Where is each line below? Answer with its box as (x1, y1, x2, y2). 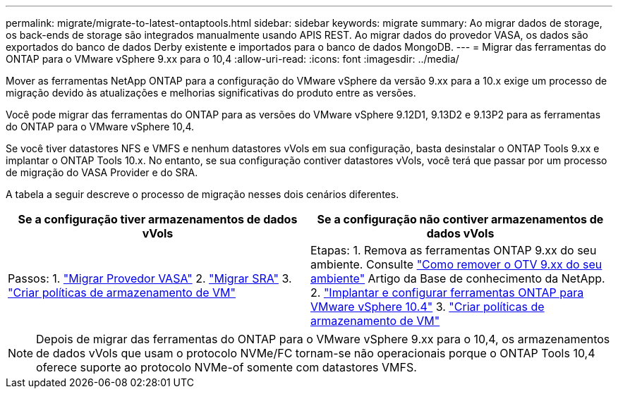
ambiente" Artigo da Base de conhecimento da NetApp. (310, 271, 605, 285)
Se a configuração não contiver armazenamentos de (317, 212, 604, 226)
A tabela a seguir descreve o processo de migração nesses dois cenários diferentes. (6, 188, 399, 200)
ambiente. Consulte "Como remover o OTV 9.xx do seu (310, 257, 602, 271)
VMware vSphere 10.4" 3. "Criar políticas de (310, 300, 545, 314)
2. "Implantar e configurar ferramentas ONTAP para (310, 285, 584, 300)
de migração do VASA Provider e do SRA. (6, 166, 198, 178)
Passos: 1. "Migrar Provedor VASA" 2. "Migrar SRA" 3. (8, 271, 292, 285)
